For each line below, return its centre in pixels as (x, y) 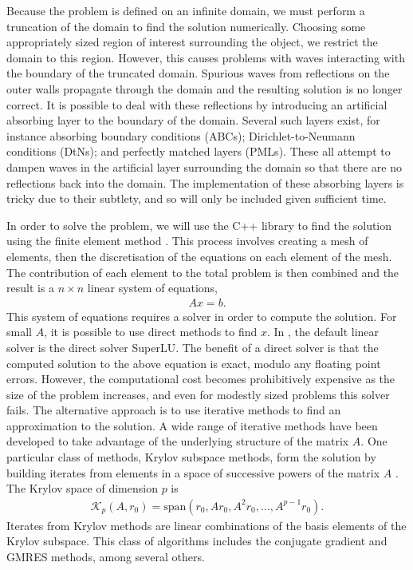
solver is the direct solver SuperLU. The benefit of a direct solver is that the (193, 347)
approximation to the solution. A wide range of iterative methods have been (192, 425)
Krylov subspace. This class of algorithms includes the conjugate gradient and (197, 541)
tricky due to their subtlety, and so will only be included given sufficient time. (197, 198)
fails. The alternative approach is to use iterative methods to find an (174, 410)
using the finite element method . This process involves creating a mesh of (187, 241)
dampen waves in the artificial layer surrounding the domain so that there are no (204, 166)
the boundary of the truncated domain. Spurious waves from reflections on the (198, 73)
